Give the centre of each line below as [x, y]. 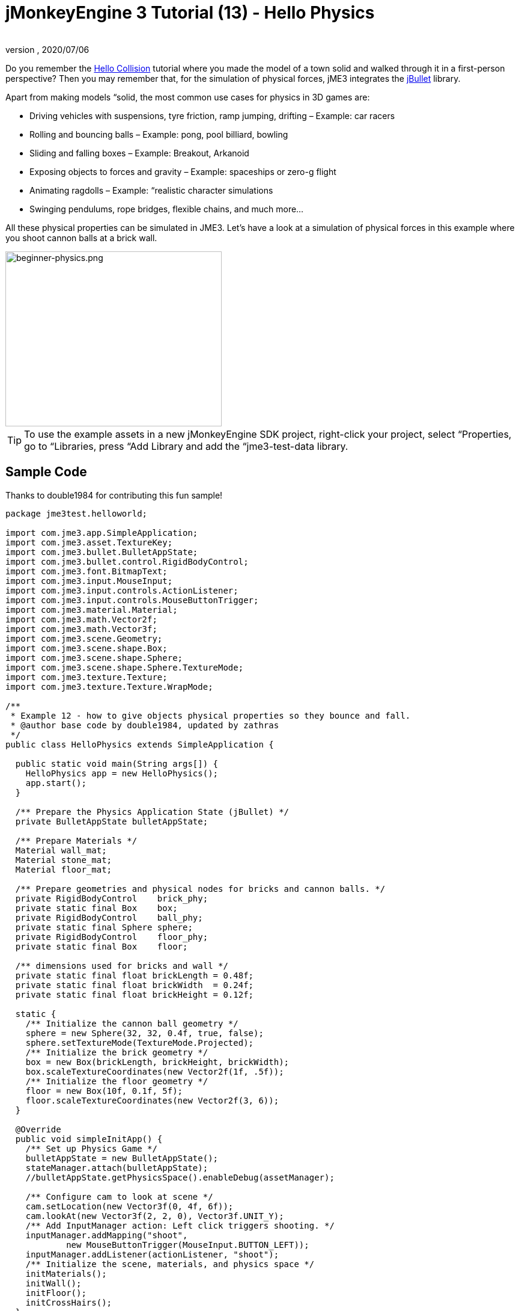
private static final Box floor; [102, 946]
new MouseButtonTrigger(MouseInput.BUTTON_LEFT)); [188, 1245]
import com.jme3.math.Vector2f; [81, 619]
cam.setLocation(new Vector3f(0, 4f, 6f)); [129, 1206]
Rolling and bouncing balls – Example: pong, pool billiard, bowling [159, 134]
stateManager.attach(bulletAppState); [117, 1168]
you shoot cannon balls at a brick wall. [81, 238]
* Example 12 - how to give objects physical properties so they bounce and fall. [211, 715]
